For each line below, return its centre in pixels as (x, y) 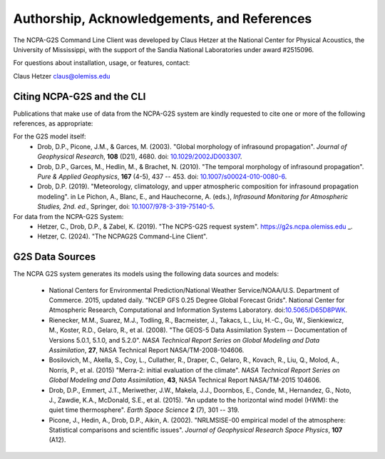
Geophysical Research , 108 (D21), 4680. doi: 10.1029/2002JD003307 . (140, 156)
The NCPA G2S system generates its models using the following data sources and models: (146, 274)
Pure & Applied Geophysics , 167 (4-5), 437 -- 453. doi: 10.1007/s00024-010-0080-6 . (162, 176)
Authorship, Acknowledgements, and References (163, 19)
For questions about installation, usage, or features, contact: (102, 63)
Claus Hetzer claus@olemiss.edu (62, 76)
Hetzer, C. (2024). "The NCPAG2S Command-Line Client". (123, 236)
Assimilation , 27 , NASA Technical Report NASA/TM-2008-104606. (147, 350)
